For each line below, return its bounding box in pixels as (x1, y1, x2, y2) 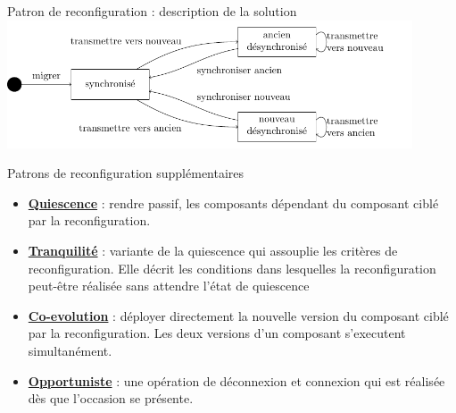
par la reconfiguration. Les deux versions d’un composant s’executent (28, 324, 406, 342)
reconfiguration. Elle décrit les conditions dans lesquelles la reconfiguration (28, 258, 436, 277)
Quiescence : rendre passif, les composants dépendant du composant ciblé (28, 193, 439, 212)
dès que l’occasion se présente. (28, 389, 194, 408)
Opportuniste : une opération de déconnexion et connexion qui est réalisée (28, 371, 445, 390)
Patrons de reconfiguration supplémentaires (7, 164, 245, 182)
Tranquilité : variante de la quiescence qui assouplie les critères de (28, 241, 398, 260)
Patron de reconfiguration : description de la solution (7, 2, 297, 20)
